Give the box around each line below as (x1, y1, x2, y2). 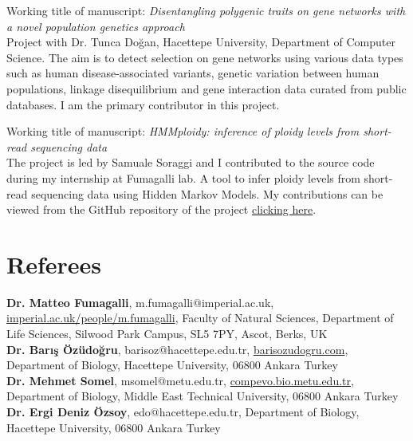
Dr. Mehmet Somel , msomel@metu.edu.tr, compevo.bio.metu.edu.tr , (6, 372, 354, 388)
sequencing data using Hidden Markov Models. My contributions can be (31, 185, 383, 202)
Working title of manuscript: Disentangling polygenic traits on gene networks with (6, 2, 406, 18)
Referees (6, 247, 102, 280)
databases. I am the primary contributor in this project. (6, 96, 280, 112)
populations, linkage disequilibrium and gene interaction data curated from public (6, 80, 407, 96)
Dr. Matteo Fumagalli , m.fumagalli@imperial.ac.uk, (6, 293, 274, 310)
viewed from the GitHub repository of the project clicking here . (6, 201, 317, 218)
